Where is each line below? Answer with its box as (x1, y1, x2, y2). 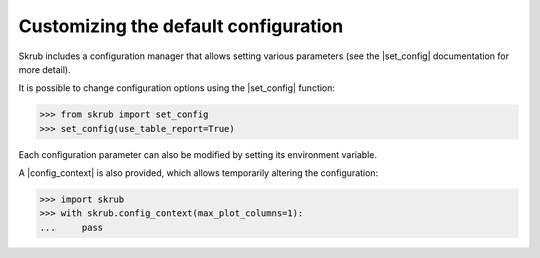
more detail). (18, 63, 71, 75)
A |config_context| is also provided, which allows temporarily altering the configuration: (18, 167, 379, 179)
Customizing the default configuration (18, 15, 344, 37)
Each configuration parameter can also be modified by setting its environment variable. (18, 148, 378, 160)
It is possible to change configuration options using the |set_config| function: (18, 82, 335, 94)
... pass (39, 221, 104, 233)
